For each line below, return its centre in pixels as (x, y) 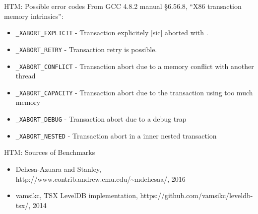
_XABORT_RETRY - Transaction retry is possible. (86, 49)
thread (26, 76)
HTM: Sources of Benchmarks (50, 152)
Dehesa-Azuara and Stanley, (59, 169)
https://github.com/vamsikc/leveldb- (196, 195)
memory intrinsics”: (34, 16)
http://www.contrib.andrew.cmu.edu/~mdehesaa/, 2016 (100, 178)
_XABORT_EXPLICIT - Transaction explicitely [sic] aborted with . (112, 33)
